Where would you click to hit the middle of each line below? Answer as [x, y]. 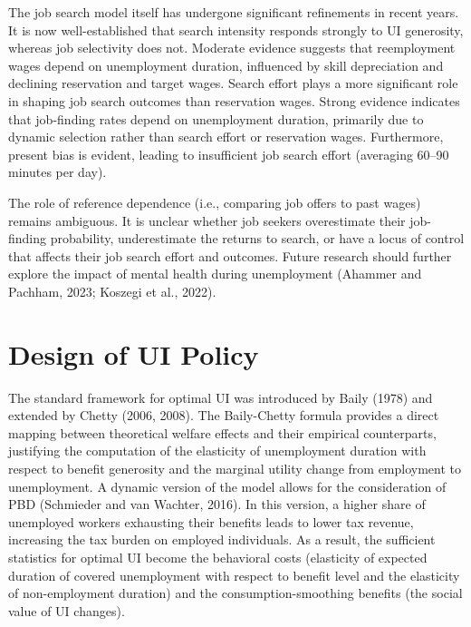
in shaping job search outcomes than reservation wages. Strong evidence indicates [234, 100]
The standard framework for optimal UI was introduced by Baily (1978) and [221, 397]
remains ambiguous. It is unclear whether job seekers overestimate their [207, 220]
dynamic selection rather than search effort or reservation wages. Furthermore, [226, 137]
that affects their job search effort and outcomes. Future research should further [230, 255]
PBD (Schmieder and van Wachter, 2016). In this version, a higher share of [217, 504]
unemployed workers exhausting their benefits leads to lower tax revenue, [211, 521]
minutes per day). [58, 172]
